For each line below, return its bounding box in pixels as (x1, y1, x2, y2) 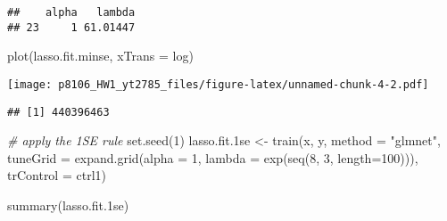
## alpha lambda (7, 6, 136, 19)
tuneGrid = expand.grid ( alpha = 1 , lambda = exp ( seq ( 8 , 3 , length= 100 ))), (7, 148, 418, 167)
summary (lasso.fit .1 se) (7, 196, 129, 214)
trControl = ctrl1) (7, 166, 106, 184)
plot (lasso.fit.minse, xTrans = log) (7, 46, 194, 65)
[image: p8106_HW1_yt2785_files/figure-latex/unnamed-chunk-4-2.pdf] (7, 78, 429, 91)
